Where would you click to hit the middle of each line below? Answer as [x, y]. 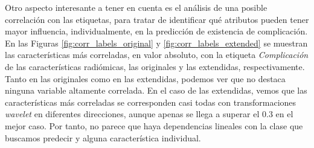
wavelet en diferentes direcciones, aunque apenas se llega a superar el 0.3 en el [149, 114]
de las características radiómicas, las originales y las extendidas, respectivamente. [155, 66]
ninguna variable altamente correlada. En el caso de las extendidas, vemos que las [156, 90]
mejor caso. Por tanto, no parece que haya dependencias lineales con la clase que [154, 125]
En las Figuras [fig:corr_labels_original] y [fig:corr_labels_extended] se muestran [156, 43]
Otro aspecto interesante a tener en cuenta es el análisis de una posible [136, 7]
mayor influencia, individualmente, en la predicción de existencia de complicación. [156, 31]
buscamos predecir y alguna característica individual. [103, 137]
